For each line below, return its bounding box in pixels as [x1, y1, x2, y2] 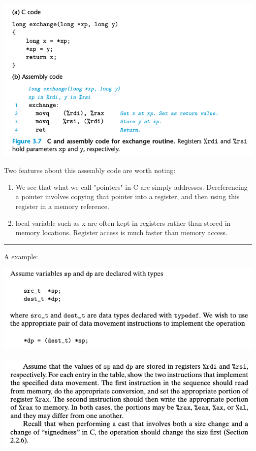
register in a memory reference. [15, 201, 109, 211]
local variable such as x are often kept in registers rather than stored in [15, 217, 231, 228]
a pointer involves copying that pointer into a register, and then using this [15, 191, 240, 202]
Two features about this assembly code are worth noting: [4, 165, 176, 175]
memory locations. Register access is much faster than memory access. [15, 227, 227, 238]
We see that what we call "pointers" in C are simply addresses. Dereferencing [15, 181, 248, 192]
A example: [4, 251, 38, 261]
